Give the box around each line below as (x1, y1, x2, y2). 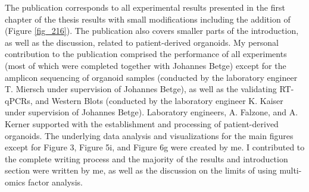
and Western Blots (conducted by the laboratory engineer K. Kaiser (35, 94, 283, 106)
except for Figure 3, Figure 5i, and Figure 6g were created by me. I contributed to (5, 141, 305, 153)
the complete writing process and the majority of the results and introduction (5, 152, 288, 165)
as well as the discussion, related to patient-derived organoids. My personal (5, 36, 279, 48)
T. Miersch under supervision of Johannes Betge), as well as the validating (5, 83, 277, 95)
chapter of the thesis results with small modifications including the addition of (5, 12, 291, 25)
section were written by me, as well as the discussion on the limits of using (5, 164, 277, 177)
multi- (279, 164, 302, 177)
